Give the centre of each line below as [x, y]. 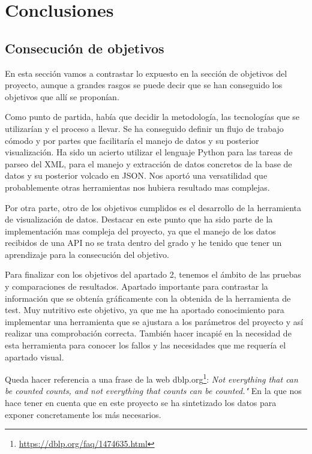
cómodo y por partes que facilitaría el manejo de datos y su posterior [132, 140]
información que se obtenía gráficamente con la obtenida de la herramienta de [148, 298]
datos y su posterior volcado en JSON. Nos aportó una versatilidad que [136, 175]
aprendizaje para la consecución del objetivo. [87, 254]
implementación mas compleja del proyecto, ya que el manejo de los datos [140, 231]
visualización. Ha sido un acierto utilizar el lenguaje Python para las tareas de [149, 152]
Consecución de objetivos [85, 48]
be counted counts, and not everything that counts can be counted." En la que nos [153, 391]
